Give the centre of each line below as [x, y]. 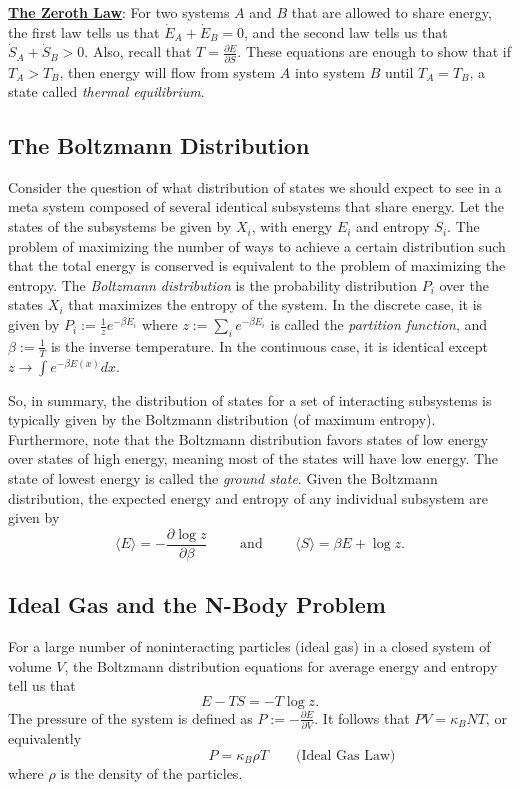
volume [30, 665]
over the [464, 284]
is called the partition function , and [378, 324]
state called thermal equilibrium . [106, 91]
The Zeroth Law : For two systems [119, 12]
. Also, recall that [138, 51]
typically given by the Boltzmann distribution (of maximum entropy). [222, 419]
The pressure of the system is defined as [130, 717]
